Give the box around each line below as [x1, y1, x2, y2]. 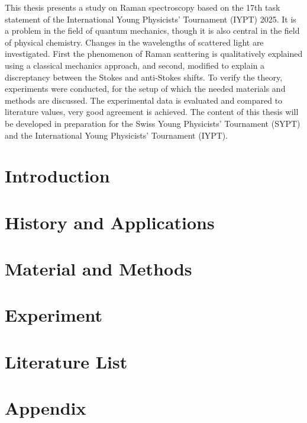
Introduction [5, 164, 110, 188]
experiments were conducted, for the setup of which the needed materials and [5, 82, 286, 95]
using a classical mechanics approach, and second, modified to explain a [5, 59, 265, 71]
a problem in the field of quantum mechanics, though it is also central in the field [5, 24, 300, 37]
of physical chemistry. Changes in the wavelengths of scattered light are [5, 36, 264, 48]
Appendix [5, 396, 86, 420]
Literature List [5, 349, 128, 373]
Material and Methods [5, 257, 192, 281]
